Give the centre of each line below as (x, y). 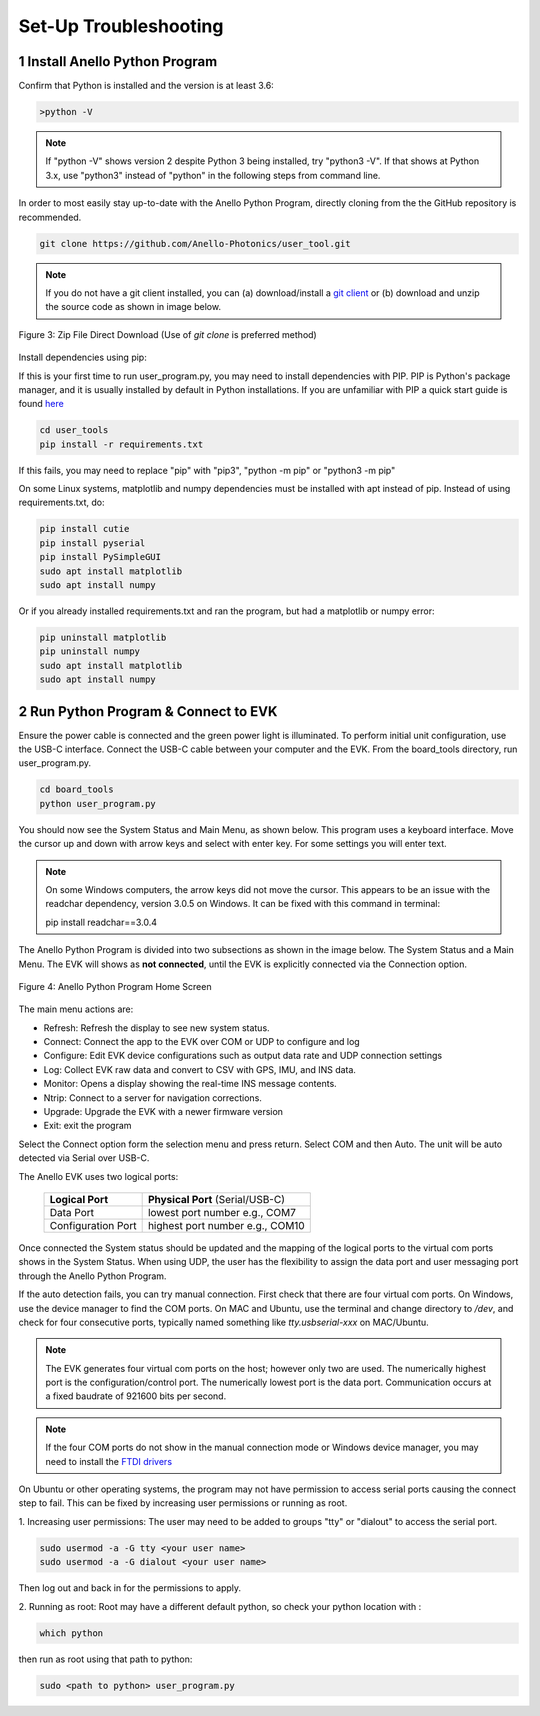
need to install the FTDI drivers (109, 1461)
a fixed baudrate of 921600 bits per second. (136, 1396)
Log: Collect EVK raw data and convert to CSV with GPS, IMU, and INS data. (200, 1069)
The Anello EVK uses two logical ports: (98, 1176)
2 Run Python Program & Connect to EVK (148, 711)
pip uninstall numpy (89, 651)
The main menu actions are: (76, 1009)
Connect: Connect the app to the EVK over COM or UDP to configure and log (201, 1042)
